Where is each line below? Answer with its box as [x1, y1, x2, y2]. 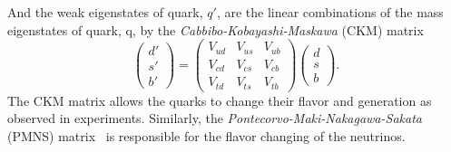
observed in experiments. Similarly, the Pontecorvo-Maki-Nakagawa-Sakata [7, 109, 422, 128]
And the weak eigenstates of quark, [7, 3, 203, 21]
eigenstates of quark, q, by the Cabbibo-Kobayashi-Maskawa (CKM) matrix [7, 20, 424, 39]
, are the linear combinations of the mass [216, 3, 444, 21]
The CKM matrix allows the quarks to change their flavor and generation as [7, 90, 432, 109]
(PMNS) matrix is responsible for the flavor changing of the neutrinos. [7, 126, 406, 145]
